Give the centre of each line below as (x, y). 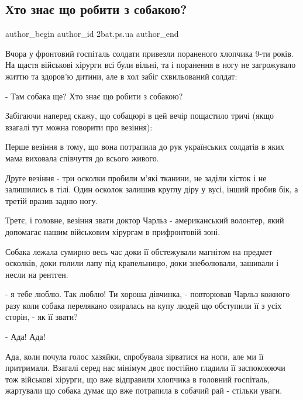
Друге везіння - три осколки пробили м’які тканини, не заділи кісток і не (136, 177)
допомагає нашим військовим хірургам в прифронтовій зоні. (113, 231)
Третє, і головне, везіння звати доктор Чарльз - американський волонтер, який (145, 220)
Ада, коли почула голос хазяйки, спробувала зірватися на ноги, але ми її (135, 356)
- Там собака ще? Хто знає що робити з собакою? (94, 96)
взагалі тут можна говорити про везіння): (79, 127)
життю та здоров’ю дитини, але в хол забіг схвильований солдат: (121, 76)
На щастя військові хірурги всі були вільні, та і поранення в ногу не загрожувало (151, 65)
